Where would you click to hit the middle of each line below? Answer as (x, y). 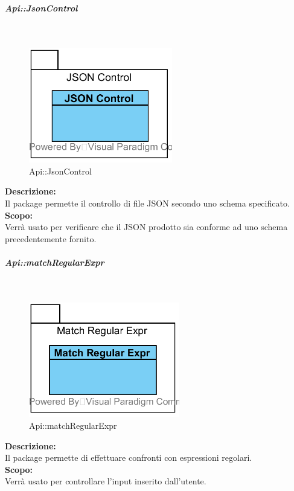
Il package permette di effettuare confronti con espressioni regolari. (129, 457)
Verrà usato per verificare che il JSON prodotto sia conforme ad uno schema (146, 227)
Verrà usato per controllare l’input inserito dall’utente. (106, 481)
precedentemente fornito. (51, 238)
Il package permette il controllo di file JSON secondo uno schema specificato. (147, 203)
